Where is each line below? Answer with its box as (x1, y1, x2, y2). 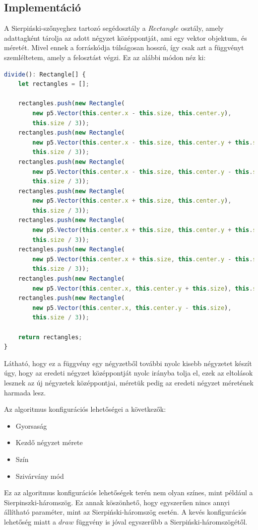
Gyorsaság (15, 420, 47, 431)
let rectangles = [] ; (18, 80, 89, 88)
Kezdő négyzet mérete (15, 437, 83, 448)
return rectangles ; (18, 333, 82, 341)
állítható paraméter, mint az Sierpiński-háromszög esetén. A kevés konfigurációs (4, 507, 247, 517)
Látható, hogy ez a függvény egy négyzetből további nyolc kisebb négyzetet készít (4, 358, 252, 368)
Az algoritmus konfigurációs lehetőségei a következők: (4, 404, 166, 414)
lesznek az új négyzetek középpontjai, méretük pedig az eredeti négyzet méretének (4, 377, 254, 387)
